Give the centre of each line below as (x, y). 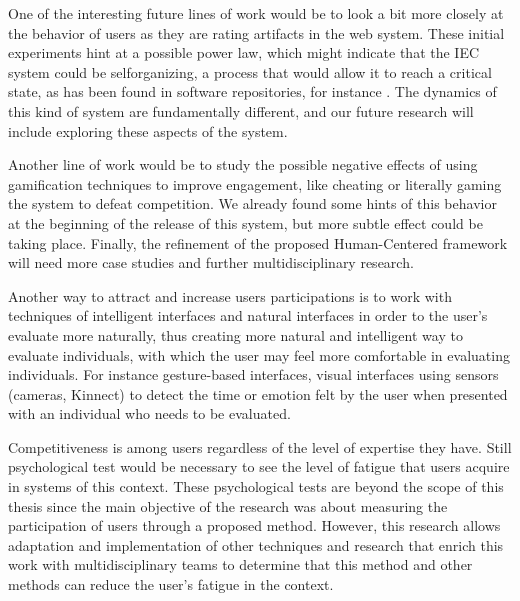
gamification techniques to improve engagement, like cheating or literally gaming (255, 183)
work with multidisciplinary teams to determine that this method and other (240, 564)
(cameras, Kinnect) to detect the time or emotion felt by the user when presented (258, 393)
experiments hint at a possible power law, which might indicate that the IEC (244, 52)
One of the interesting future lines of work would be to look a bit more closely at (256, 13)
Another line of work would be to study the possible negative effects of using (243, 164)
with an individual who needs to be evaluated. (149, 413)
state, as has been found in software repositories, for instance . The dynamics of (252, 91)
